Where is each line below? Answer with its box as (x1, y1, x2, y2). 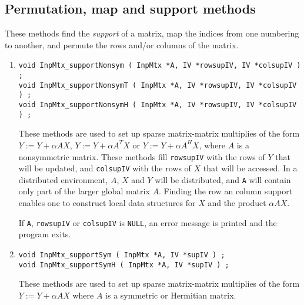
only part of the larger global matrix (18, 185, 150, 197)
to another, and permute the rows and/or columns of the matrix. (5, 38, 239, 51)
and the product (208, 197, 266, 209)
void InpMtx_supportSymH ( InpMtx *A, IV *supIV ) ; (18, 260, 229, 269)
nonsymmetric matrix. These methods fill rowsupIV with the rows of (18, 150, 265, 163)
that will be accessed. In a (203, 162, 298, 174)
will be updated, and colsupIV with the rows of (18, 162, 191, 174)
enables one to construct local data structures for (18, 197, 196, 209)
